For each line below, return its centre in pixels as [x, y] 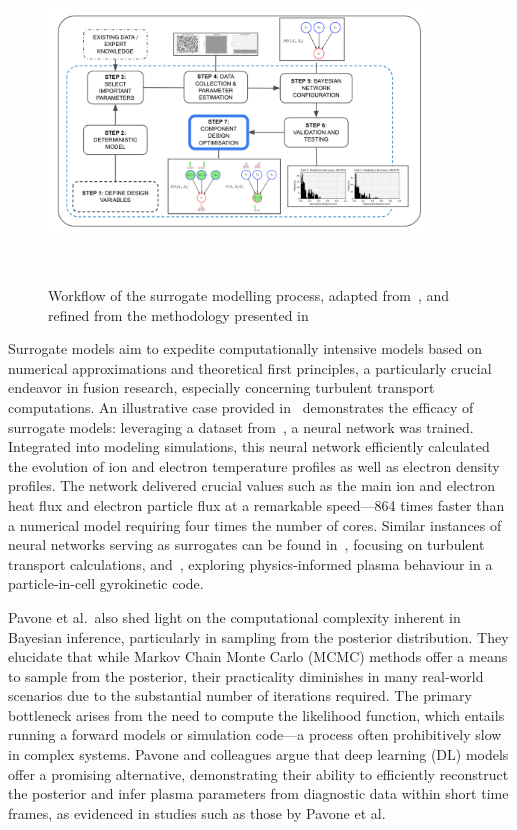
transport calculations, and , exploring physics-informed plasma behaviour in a [250, 563]
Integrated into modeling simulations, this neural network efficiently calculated [249, 446]
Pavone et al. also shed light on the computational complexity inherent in [234, 616]
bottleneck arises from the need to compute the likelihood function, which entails [256, 714]
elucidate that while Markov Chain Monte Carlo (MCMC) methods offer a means [258, 656]
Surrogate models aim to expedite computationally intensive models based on [245, 348]
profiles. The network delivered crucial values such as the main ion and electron [251, 485]
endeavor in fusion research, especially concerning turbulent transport [221, 387]
